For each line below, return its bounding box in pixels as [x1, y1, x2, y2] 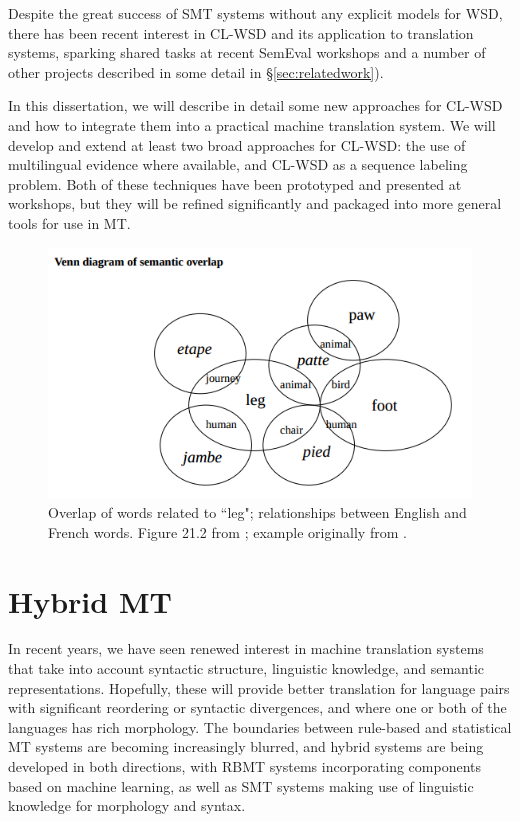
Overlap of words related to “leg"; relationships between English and [48, 502, 467, 523]
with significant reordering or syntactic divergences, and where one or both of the [8, 697, 507, 718]
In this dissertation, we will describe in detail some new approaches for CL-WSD [8, 95, 503, 116]
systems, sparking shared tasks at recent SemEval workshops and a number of [8, 42, 486, 63]
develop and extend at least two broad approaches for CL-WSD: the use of [8, 134, 466, 155]
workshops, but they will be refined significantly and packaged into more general [8, 193, 502, 214]
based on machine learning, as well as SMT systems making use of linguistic [8, 775, 474, 796]
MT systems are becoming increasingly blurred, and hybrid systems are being [8, 736, 484, 757]
